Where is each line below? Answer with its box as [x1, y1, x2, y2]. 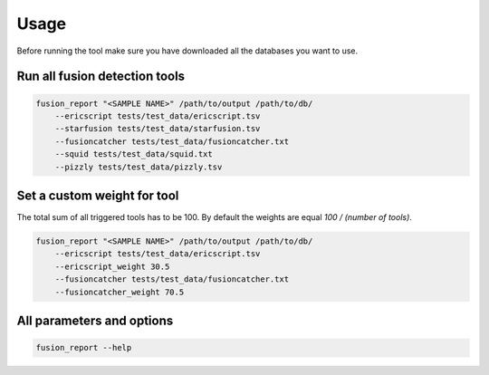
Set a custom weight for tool [16, 187, 179, 203]
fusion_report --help [35, 342, 132, 353]
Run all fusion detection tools [16, 69, 186, 84]
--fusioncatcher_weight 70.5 [54, 286, 185, 297]
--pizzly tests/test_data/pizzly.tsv [54, 161, 223, 172]
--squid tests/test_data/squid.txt [54, 149, 213, 159]
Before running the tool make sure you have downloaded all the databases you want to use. [16, 45, 359, 56]
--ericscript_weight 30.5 [54, 261, 170, 272]
